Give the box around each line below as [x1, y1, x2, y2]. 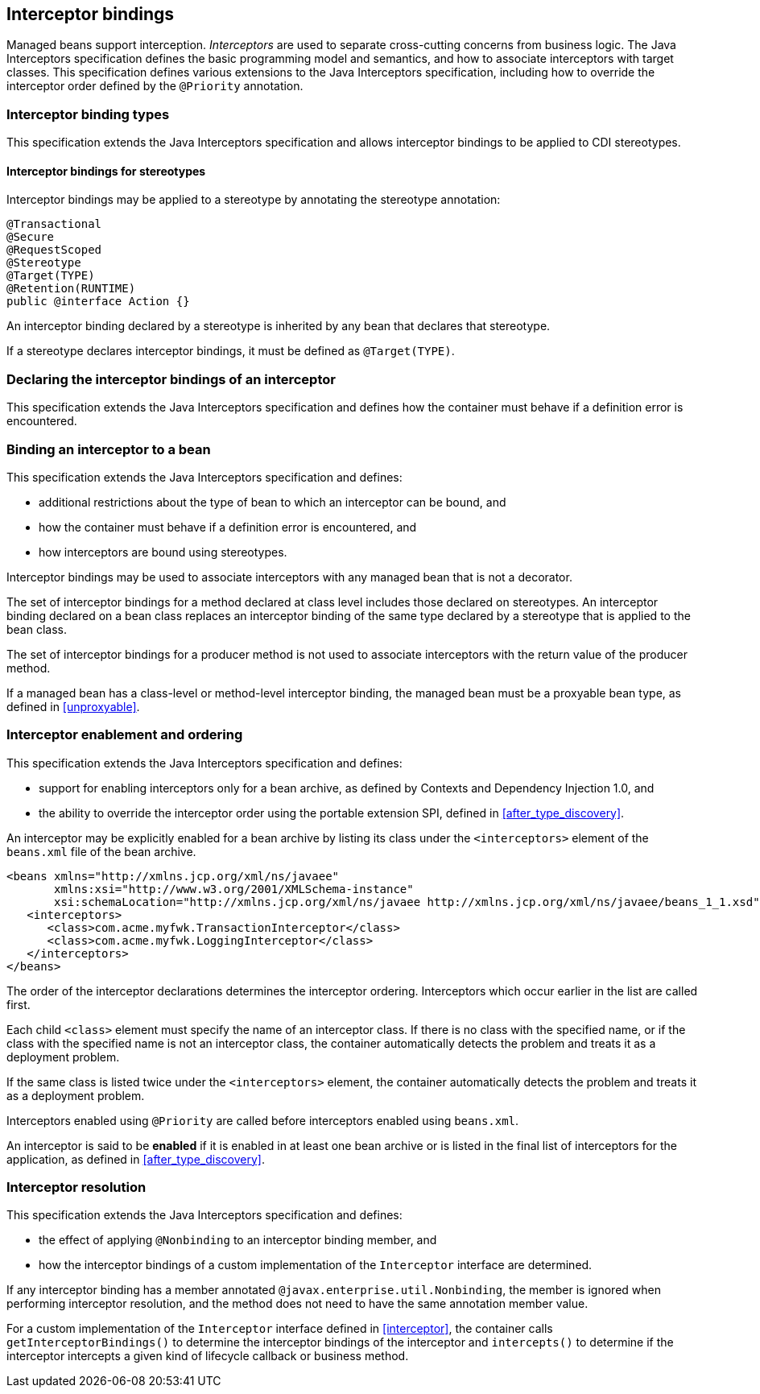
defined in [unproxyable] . [6, 699, 140, 714]
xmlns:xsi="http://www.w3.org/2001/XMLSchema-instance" [54, 882, 414, 896]
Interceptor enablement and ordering [6, 726, 243, 743]
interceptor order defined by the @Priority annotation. [6, 79, 304, 93]
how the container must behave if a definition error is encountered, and [39, 519, 417, 534]
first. [6, 997, 31, 1011]
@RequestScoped [6, 243, 102, 257]
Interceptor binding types [6, 105, 170, 122]
